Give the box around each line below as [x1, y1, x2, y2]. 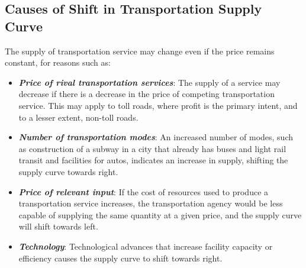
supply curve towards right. [18, 165, 118, 177]
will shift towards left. [18, 220, 98, 233]
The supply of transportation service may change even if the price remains [5, 44, 275, 57]
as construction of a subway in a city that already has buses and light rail [18, 142, 286, 154]
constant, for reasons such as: [5, 56, 111, 69]
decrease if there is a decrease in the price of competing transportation [18, 88, 275, 100]
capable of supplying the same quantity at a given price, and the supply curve [18, 208, 302, 221]
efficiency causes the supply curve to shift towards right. [18, 251, 223, 264]
